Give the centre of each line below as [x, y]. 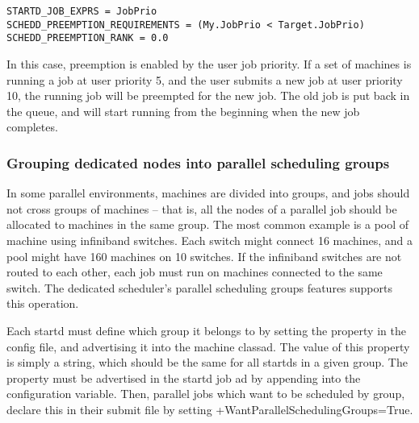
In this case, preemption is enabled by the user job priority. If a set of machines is [209, 63]
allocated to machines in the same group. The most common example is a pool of [208, 224]
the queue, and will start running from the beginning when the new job [183, 111]
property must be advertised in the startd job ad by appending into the [184, 377]
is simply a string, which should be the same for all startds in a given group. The [207, 362]
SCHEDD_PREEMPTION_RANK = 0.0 [88, 38]
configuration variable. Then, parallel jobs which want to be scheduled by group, [206, 394]
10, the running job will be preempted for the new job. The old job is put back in [208, 95]
